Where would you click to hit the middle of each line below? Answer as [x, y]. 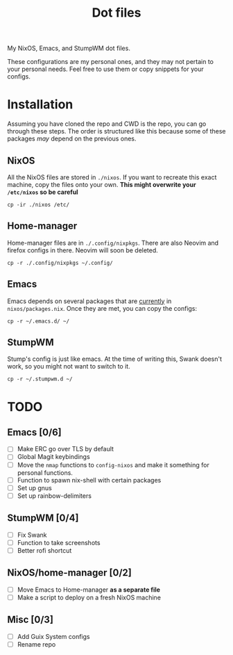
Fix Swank [32, 535]
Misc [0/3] [31, 620]
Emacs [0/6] [34, 432]
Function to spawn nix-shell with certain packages [89, 480]
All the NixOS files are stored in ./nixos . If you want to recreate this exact [112, 177]
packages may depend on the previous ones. [72, 139]
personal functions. [45, 472]
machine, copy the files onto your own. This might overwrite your [102, 184]
